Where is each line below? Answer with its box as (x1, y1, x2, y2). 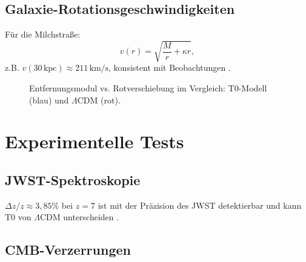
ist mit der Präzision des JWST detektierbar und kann (98, 198, 302, 211)
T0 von (5, 211, 32, 223)
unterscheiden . (63, 211, 119, 223)
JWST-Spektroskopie (5, 170, 141, 189)
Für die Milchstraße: (5, 28, 81, 41)
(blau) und (29, 93, 69, 106)
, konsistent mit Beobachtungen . (108, 61, 231, 74)
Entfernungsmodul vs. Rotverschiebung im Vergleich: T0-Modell (29, 81, 267, 94)
